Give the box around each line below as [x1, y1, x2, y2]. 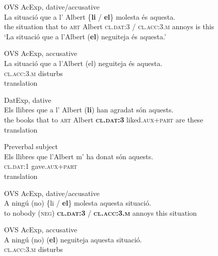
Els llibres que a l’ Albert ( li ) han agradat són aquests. [4, 104, 174, 115]
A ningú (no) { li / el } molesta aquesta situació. [4, 198, 152, 208]
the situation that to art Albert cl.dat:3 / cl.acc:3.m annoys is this [4, 21, 214, 32]
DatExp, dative [4, 94, 51, 105]
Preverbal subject [4, 141, 58, 152]
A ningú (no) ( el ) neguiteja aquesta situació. [4, 234, 142, 244]
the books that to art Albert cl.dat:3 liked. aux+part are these [4, 114, 203, 124]
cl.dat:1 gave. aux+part [4, 161, 78, 171]
